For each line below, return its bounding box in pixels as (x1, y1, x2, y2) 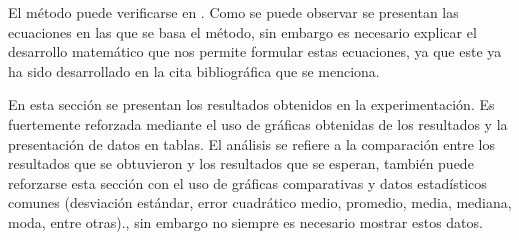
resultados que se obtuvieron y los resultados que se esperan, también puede (8, 153, 474, 174)
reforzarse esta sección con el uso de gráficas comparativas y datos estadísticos (8, 172, 487, 193)
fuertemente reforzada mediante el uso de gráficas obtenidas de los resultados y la (8, 113, 508, 134)
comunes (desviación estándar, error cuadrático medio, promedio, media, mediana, (8, 192, 512, 213)
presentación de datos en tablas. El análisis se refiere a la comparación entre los (8, 133, 495, 154)
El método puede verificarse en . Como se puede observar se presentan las (8, 2, 459, 22)
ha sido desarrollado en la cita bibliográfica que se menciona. (8, 60, 380, 81)
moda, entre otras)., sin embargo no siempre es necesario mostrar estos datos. (8, 211, 483, 232)
